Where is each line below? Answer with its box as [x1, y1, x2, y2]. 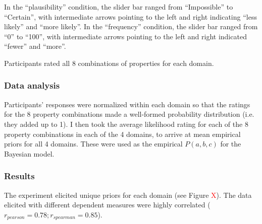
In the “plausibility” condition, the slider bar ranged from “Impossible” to [4, 2, 233, 12]
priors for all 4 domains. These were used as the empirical [4, 138, 183, 149]
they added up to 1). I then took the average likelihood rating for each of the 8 [4, 118, 248, 129]
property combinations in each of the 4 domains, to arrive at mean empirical [4, 128, 241, 139]
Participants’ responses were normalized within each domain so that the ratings [4, 99, 250, 109]
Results [4, 170, 35, 182]
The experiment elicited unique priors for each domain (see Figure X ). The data [4, 189, 252, 200]
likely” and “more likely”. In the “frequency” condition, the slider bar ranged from [4, 21, 258, 32]
